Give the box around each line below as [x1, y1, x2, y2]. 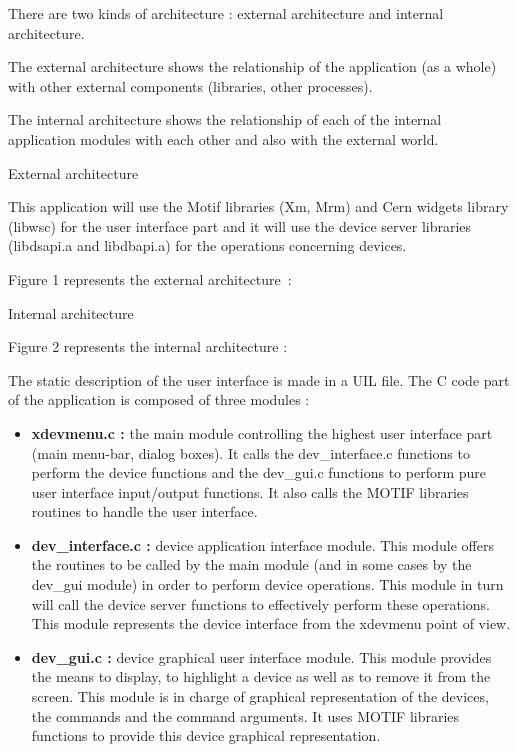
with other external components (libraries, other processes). [8, 75, 373, 96]
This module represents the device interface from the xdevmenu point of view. [31, 613, 511, 634]
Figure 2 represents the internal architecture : [8, 336, 288, 357]
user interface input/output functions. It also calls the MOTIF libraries [31, 481, 469, 502]
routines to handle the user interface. [31, 501, 258, 522]
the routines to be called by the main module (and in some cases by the [31, 554, 472, 575]
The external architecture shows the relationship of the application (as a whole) [8, 56, 497, 77]
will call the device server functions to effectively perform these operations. [31, 593, 490, 614]
